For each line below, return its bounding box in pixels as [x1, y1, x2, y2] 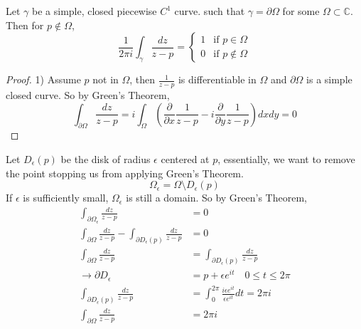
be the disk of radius [60, 152, 151, 166]
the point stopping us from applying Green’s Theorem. [6, 165, 244, 180]
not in [92, 72, 119, 87]
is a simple [306, 72, 352, 87]
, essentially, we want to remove [217, 152, 355, 166]
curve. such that [174, 4, 245, 18]
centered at [161, 152, 210, 166]
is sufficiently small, [23, 190, 109, 205]
